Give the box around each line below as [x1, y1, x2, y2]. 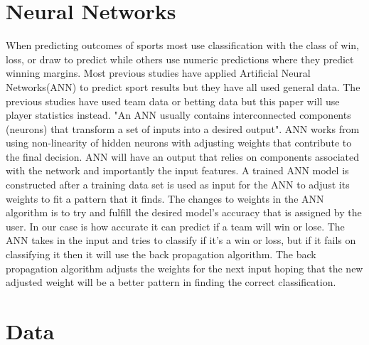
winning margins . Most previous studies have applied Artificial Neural [6, 65, 311, 80]
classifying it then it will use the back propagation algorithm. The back [6, 247, 316, 262]
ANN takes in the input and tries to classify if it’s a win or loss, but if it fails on [6, 233, 356, 248]
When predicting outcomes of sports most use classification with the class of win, [6, 38, 359, 53]
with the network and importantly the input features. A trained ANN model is [6, 163, 349, 178]
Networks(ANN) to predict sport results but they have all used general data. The [6, 79, 360, 94]
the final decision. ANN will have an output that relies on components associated [6, 149, 360, 164]
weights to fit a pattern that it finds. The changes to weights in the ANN [6, 191, 324, 206]
